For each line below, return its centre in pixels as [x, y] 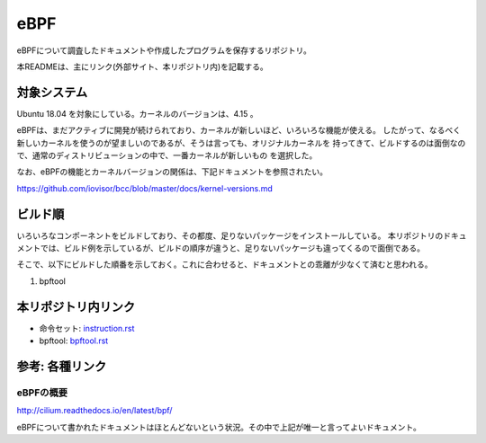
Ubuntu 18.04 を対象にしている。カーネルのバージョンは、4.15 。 [137, 113]
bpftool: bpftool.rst [74, 341]
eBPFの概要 [42, 393]
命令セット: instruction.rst [87, 328]
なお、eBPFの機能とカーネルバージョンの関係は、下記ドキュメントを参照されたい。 [172, 172]
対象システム [52, 92]
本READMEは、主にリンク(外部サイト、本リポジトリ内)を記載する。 [143, 66]
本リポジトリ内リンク [76, 307]
